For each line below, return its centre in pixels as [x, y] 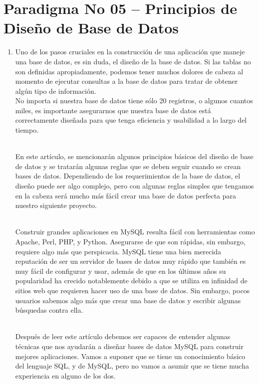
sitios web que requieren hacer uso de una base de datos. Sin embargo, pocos [132, 290]
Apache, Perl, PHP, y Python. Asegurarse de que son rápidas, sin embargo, [130, 241]
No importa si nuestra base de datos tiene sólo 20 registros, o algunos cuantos [134, 100]
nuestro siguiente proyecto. [56, 205]
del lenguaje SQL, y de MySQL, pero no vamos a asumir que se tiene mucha [132, 366]
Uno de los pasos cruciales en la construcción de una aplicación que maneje [130, 52]
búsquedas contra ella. [49, 310]
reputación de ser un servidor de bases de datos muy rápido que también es [130, 261]
